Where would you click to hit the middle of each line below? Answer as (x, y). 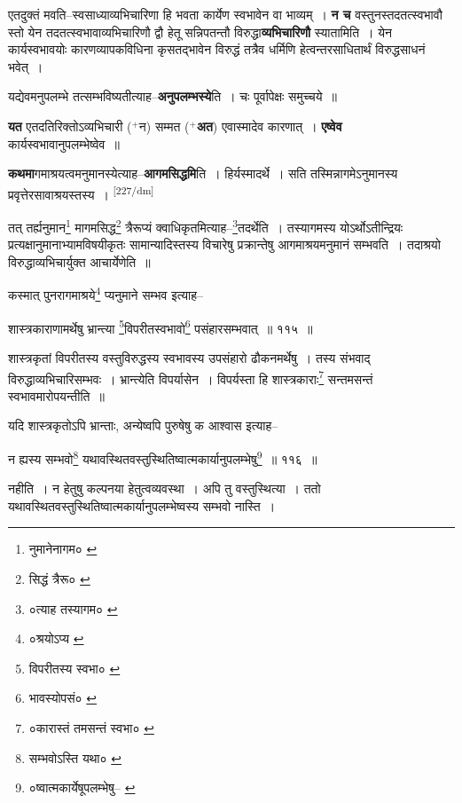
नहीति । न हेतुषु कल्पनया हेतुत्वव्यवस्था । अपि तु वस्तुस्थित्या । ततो (164, 488)
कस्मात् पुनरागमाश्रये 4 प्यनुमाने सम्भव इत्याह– (106, 294)
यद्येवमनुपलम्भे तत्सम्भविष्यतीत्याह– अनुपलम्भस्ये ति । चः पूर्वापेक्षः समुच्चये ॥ (172, 96)
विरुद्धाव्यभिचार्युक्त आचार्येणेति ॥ (79, 261)
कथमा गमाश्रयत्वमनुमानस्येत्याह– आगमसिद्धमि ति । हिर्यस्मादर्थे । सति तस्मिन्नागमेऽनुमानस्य (203, 173)
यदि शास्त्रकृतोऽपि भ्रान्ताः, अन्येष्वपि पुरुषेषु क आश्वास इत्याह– (143, 425)
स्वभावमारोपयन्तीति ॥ (56, 395)
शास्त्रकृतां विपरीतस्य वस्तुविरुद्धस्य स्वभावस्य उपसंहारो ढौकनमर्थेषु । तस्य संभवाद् (189, 357)
